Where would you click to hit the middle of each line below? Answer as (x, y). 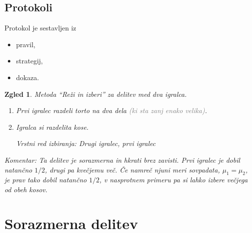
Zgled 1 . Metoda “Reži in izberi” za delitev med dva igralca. (96, 94)
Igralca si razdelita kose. (52, 127)
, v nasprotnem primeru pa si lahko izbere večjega (173, 180)
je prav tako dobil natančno (46, 180)
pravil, (26, 44)
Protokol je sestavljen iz (40, 28)
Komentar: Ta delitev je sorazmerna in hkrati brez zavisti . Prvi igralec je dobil (122, 160)
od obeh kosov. (26, 189)
